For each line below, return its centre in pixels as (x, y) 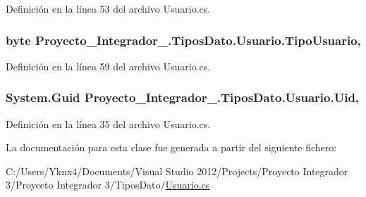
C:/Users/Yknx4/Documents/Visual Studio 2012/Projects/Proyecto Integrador (177, 171)
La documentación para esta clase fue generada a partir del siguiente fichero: (171, 147)
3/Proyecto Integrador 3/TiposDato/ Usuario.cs (108, 185)
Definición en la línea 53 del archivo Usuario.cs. (108, 8)
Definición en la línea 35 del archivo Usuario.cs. (108, 123)
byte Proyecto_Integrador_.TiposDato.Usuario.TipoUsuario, (183, 40)
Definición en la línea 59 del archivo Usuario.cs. (108, 66)
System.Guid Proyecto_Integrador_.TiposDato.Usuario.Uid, (183, 97)
